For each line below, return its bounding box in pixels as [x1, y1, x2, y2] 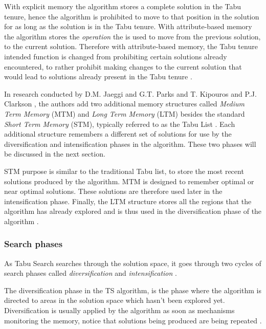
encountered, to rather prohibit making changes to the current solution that [4, 61, 242, 72]
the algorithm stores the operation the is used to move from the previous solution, [4, 31, 261, 41]
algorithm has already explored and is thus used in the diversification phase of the [4, 206, 262, 216]
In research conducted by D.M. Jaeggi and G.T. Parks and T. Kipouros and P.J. [4, 88, 257, 99]
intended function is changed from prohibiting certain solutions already [4, 51, 227, 61]
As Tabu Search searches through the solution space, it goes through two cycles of [4, 257, 261, 268]
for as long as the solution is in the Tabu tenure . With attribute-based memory [4, 21, 252, 32]
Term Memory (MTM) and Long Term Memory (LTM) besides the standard [4, 108, 245, 119]
